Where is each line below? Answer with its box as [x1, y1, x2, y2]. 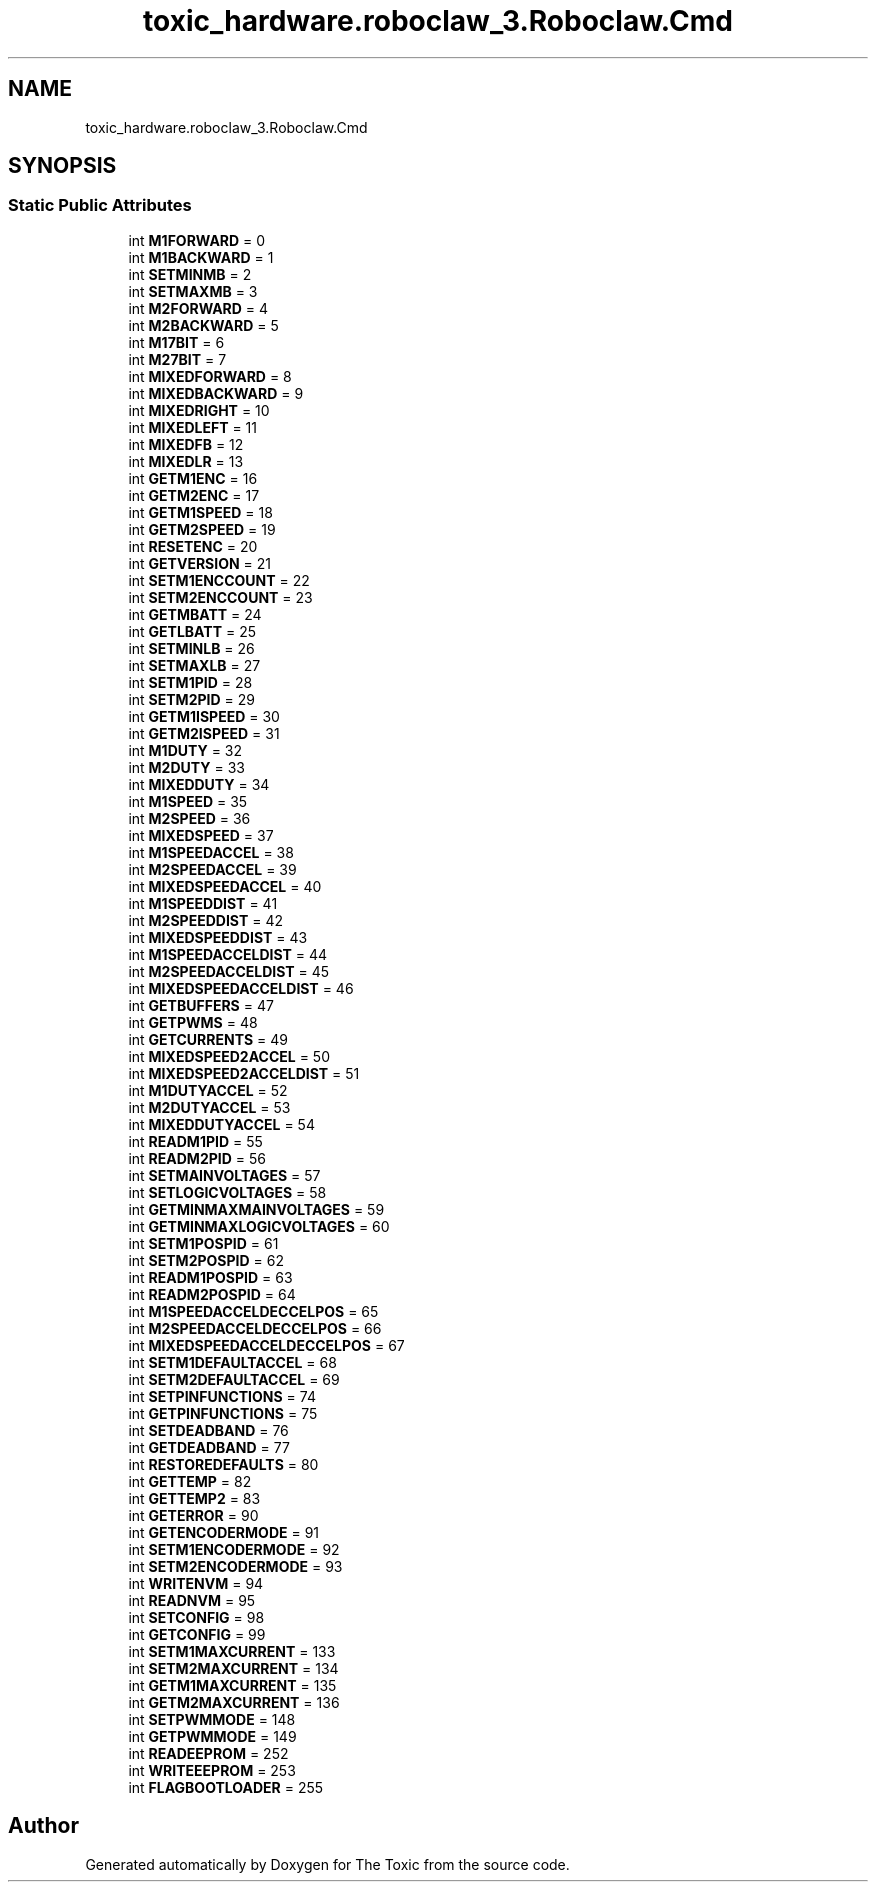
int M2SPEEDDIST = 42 [128, 911, 283, 929]
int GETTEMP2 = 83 [128, 1489, 261, 1507]
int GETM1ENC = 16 [128, 469, 258, 487]
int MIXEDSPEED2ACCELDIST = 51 [128, 1064, 360, 1082]
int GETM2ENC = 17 [128, 486, 260, 504]
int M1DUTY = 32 [128, 741, 243, 759]
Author [8, 1813, 79, 1839]
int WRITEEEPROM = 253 [128, 1761, 296, 1779]
